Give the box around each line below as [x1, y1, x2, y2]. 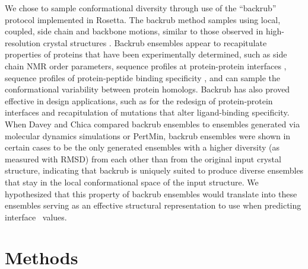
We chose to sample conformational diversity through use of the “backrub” [5, 2, 277, 14]
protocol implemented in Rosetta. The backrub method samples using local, [5, 13, 281, 25]
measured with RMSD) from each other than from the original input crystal [5, 152, 281, 165]
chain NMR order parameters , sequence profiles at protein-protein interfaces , [5, 59, 287, 72]
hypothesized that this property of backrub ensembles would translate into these [5, 187, 297, 200]
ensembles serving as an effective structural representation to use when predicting [5, 199, 301, 212]
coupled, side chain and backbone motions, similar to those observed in [5, 25, 263, 37]
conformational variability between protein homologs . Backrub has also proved [5, 83, 290, 95]
